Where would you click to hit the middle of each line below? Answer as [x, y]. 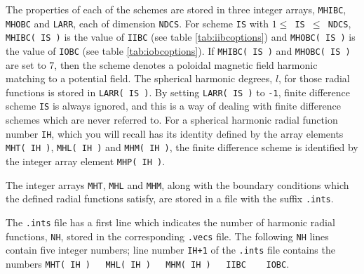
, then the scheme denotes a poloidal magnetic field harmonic [186, 64]
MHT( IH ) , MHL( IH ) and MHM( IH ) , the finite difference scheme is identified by [182, 147]
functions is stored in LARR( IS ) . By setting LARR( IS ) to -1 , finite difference [178, 92]
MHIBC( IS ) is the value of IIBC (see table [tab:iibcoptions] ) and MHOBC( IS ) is [181, 37]
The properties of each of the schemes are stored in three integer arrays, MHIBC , [176, 9]
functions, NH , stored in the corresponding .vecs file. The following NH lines [167, 236]
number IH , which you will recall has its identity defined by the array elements [175, 133]
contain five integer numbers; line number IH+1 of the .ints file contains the [170, 250]
